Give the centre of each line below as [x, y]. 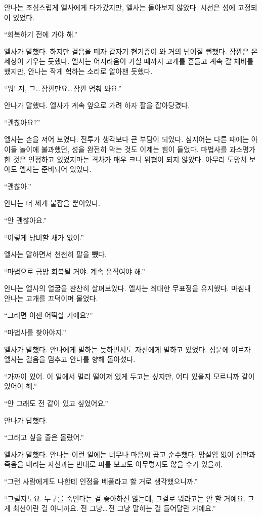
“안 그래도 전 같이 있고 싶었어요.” [56, 403]
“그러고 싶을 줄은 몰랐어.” [44, 437]
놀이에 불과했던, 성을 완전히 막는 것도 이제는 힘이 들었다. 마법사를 [123, 149]
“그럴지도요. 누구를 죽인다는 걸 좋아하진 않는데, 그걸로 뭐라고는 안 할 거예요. [125, 498]
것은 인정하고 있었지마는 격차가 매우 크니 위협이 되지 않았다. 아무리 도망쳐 [130, 159]
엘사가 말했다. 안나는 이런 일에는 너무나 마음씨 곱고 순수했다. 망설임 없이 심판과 [130, 454]
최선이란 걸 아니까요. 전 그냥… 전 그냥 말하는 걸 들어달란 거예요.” [114, 508]
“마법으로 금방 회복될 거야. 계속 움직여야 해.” [75, 271]
